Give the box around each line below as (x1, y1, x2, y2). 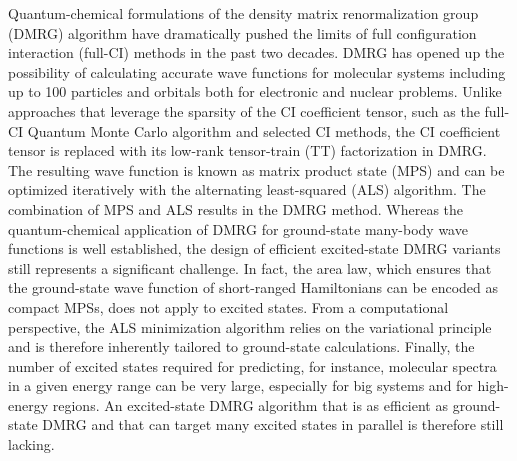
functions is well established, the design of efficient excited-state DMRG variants (8, 238, 501, 259)
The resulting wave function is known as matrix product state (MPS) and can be (8, 159, 505, 180)
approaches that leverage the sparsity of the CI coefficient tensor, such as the (8, 100, 480, 121)
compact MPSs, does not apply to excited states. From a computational (8, 296, 449, 317)
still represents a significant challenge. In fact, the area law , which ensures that (8, 257, 492, 278)
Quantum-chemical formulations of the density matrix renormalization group (8, 3, 479, 23)
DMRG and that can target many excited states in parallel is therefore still (42, 414, 504, 435)
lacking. (8, 434, 55, 455)
